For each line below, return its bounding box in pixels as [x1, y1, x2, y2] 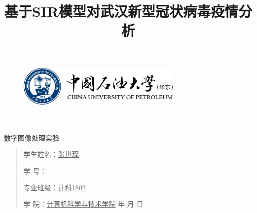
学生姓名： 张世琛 [23, 149, 79, 159]
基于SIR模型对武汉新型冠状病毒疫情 [4, 1, 239, 21]
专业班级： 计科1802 [23, 182, 86, 192]
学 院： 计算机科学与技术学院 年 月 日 [23, 199, 144, 209]
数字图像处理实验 [4, 132, 59, 142]
